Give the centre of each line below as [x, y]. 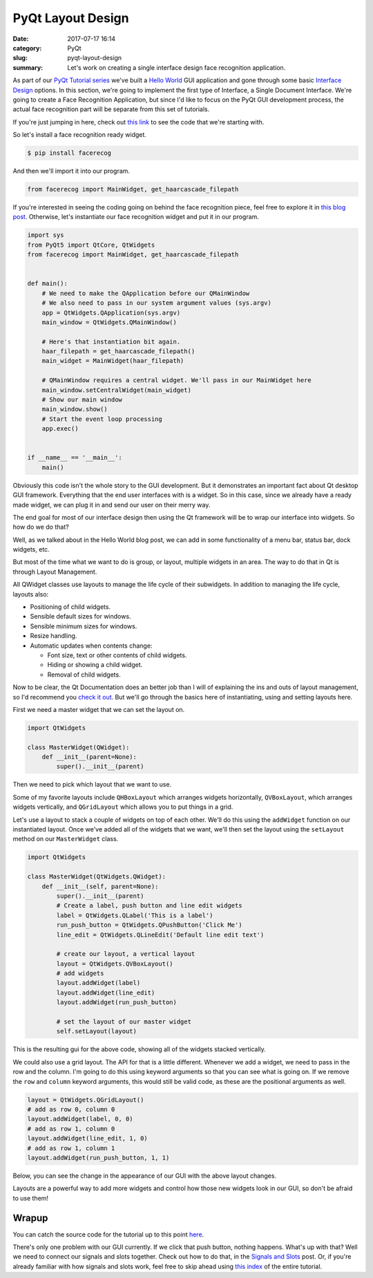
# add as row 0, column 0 [71, 1109]
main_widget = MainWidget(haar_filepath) [113, 361]
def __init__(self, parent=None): [100, 886]
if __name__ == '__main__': [75, 458]
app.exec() [60, 429]
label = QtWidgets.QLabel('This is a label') [135, 915]
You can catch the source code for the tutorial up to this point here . [108, 1234]
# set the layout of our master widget [124, 1022]
